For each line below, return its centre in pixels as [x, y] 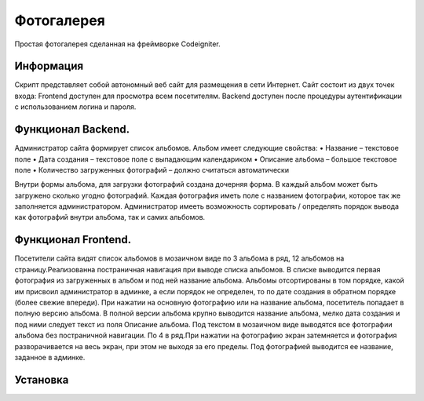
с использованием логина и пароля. [75, 107]
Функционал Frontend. [73, 240]
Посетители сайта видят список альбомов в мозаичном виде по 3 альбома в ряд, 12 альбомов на [179, 258]
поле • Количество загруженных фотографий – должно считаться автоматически [152, 170]
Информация [49, 66]
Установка [42, 379]
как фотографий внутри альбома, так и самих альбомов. [110, 217]
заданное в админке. [50, 357]
